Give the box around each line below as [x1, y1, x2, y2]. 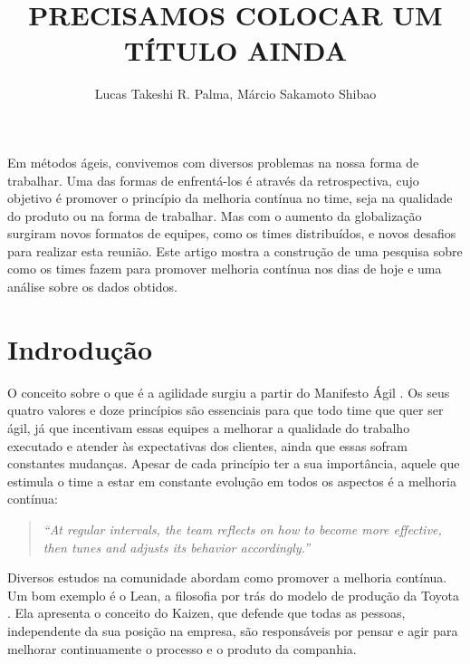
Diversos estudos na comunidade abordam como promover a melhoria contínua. [7, 568, 447, 587]
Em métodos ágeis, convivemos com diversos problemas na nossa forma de [7, 152, 419, 171]
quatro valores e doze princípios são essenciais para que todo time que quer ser [7, 400, 444, 419]
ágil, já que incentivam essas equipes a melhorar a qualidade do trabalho [7, 418, 410, 437]
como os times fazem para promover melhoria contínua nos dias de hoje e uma [7, 259, 442, 278]
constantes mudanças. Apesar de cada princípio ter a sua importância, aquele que [7, 454, 460, 473]
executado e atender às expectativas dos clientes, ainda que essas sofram [7, 436, 408, 455]
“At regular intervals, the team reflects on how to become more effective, [43, 519, 442, 538]
